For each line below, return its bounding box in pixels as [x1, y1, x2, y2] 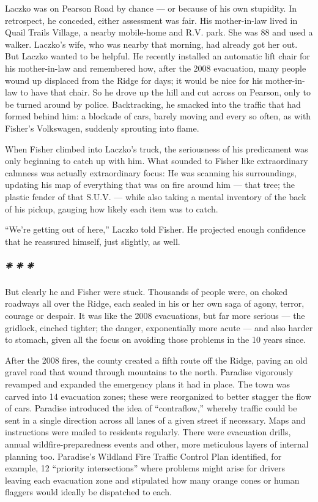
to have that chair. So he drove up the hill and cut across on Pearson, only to [20, 86, 311, 99]
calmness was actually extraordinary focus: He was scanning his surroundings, [5, 166, 297, 179]
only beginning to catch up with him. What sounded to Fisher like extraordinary [5, 154, 308, 167]
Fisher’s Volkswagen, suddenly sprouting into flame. [5, 121, 199, 134]
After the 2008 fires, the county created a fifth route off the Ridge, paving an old [5, 353, 308, 366]
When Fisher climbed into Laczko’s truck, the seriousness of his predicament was [5, 142, 308, 155]
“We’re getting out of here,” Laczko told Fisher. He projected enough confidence [5, 223, 306, 236]
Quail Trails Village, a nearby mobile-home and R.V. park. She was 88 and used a [5, 26, 313, 39]
